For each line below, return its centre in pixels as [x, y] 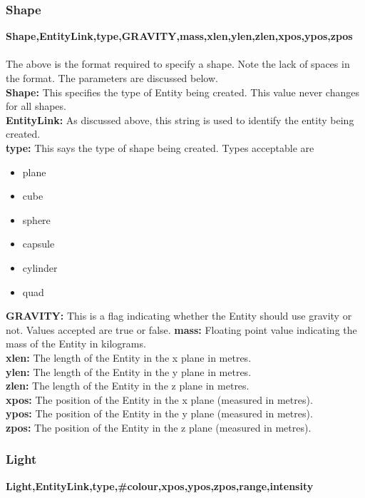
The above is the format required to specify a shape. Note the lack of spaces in [178, 64]
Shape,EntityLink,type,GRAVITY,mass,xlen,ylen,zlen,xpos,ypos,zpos [179, 36]
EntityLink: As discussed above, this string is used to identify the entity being [180, 120]
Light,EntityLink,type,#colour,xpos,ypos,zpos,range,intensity [160, 486]
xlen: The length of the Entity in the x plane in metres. [129, 357]
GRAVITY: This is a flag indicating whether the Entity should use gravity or [179, 316]
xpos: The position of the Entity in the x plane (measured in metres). [159, 399]
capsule [38, 244]
